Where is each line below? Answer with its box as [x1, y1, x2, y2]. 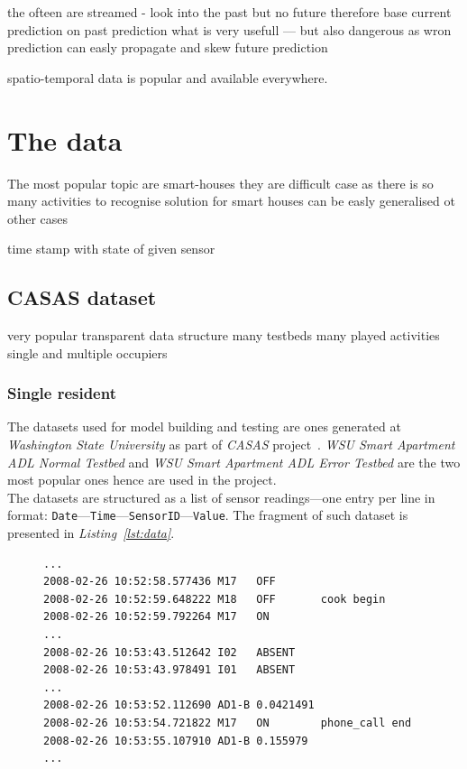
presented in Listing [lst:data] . [7, 523, 175, 542]
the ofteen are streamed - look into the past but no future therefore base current [7, 3, 452, 21]
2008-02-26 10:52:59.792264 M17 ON [43, 610, 270, 624]
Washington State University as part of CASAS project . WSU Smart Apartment [7, 435, 455, 454]
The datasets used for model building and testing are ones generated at [7, 417, 401, 436]
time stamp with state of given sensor [7, 239, 215, 258]
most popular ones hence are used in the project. [7, 470, 277, 489]
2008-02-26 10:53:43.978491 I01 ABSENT [43, 663, 296, 677]
